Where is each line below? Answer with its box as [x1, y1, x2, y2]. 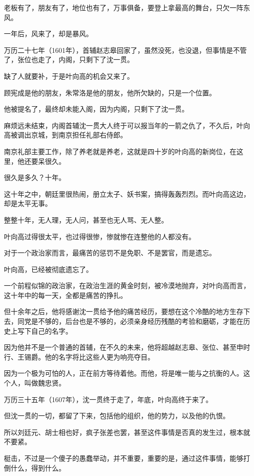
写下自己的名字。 [17, 325, 72, 336]
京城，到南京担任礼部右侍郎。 [31, 130, 127, 140]
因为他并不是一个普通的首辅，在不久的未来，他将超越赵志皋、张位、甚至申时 [4, 342, 250, 352]
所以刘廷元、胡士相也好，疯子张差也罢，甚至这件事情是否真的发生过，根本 [4, 427, 243, 437]
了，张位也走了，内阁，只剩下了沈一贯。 [4, 54, 134, 65]
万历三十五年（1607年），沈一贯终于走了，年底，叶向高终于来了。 [4, 394, 212, 404]
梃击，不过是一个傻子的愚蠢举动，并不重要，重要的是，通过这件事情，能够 [4, 453, 243, 463]
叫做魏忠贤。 [24, 378, 65, 388]
